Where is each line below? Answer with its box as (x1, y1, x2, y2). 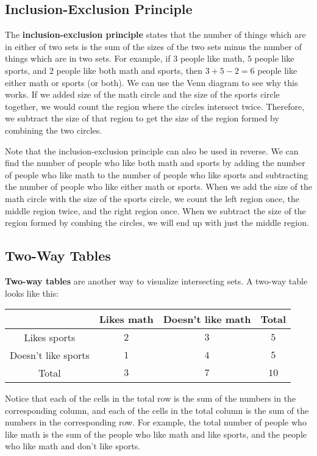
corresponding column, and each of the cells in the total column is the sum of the (5, 404, 309, 416)
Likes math (99, 312, 154, 327)
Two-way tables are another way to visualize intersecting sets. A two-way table (5, 274, 308, 287)
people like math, (180, 52, 245, 65)
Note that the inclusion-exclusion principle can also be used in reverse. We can (5, 144, 299, 157)
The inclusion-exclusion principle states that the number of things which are (5, 28, 306, 41)
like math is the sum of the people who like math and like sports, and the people (5, 427, 307, 440)
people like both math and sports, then (56, 63, 202, 76)
